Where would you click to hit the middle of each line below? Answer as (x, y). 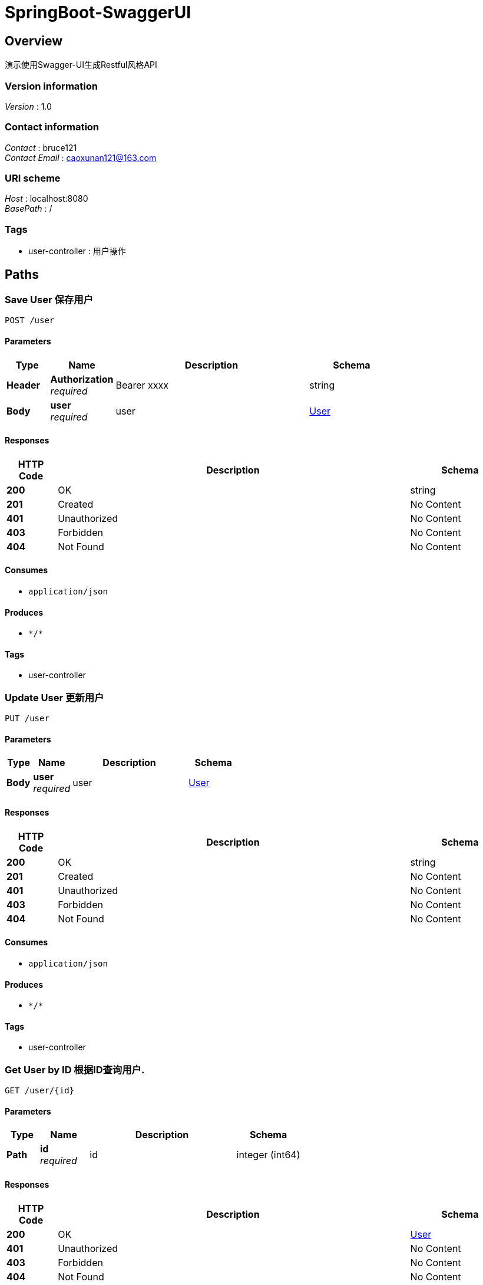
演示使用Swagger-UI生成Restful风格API (81, 65)
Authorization (82, 379)
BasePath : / (29, 209)
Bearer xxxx (142, 385)
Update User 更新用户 (54, 697)
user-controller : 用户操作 (77, 251)
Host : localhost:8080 (47, 199)
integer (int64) (268, 1155)
